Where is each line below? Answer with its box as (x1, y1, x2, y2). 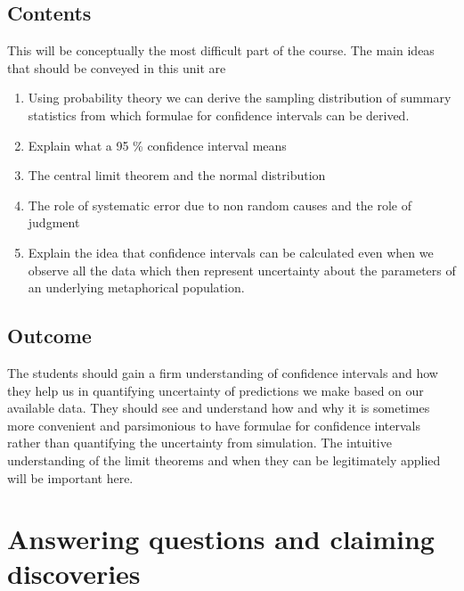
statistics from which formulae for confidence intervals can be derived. (28, 105, 410, 124)
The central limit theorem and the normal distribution (28, 166, 326, 185)
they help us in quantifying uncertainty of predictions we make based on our (7, 381, 424, 399)
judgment (28, 213, 80, 232)
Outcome (7, 322, 92, 349)
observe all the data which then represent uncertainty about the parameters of (28, 260, 456, 279)
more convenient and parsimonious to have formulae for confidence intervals (7, 415, 420, 434)
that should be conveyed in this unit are (7, 58, 226, 77)
